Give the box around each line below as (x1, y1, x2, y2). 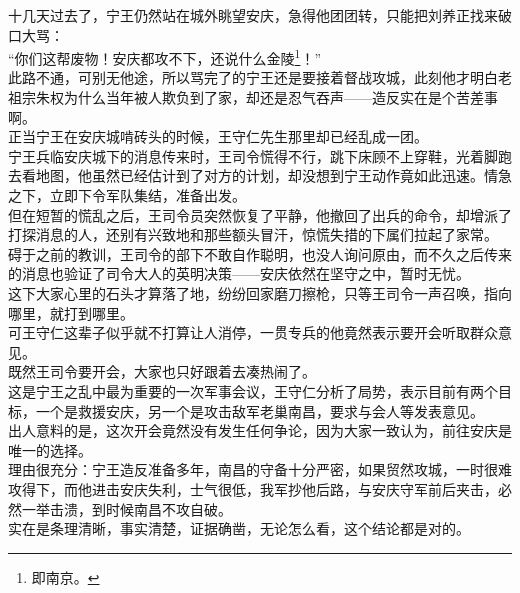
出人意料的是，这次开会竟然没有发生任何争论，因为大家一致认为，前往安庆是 (8, 420, 512, 441)
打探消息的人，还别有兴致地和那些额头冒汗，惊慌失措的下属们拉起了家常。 (8, 224, 498, 245)
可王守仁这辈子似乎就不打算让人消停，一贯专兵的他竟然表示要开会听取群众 (8, 322, 498, 343)
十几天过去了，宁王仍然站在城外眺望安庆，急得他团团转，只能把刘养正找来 (8, 5, 498, 25)
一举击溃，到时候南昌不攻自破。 (21, 498, 232, 519)
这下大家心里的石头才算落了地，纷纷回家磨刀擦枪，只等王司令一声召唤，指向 (8, 282, 512, 303)
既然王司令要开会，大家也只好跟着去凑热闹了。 (8, 361, 316, 382)
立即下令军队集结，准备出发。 (49, 185, 246, 205)
